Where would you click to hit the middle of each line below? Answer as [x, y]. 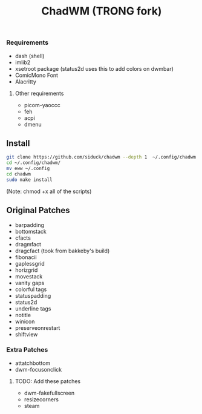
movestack [29, 276]
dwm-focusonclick [38, 369]
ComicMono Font [37, 75]
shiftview [26, 334]
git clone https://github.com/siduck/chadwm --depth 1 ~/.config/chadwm [101, 157]
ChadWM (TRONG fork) [102, 11]
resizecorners [41, 399]
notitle [23, 315]
